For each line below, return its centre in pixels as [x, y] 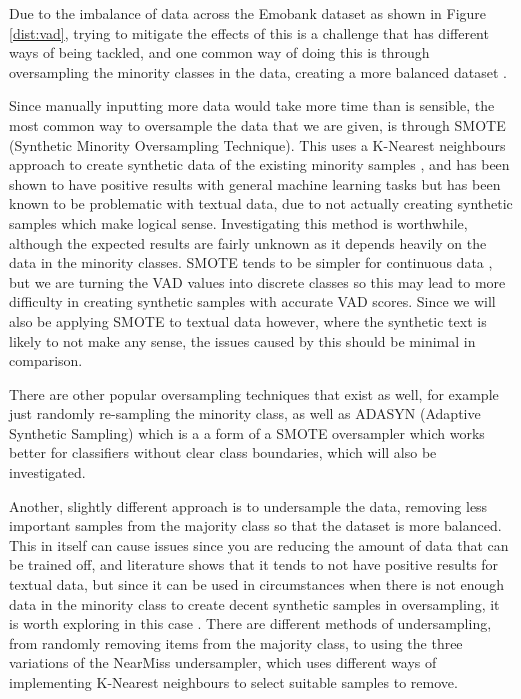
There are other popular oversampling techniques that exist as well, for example [254, 393]
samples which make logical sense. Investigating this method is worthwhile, [238, 222]
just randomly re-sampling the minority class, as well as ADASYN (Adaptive [245, 413]
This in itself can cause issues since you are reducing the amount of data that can [259, 544]
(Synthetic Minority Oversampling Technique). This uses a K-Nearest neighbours [257, 144]
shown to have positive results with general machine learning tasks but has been [255, 183]
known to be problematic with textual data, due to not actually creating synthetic [261, 203]
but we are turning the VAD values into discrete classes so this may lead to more [257, 281]
